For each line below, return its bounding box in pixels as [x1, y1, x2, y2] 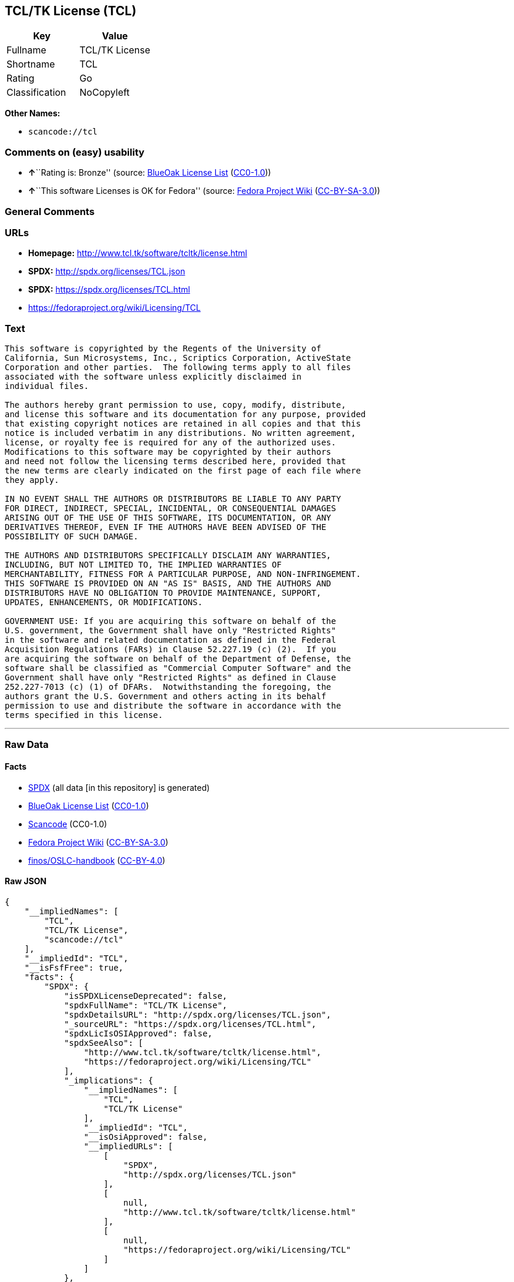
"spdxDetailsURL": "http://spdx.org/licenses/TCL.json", [64, 1009, 332, 1019]
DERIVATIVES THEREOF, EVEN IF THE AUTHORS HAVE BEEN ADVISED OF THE [5, 522, 326, 532]
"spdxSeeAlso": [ [64, 1038, 144, 1048]
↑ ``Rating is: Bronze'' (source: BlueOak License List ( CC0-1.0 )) [28, 167, 271, 178]
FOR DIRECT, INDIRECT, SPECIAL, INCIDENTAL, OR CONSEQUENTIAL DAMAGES [5, 504, 336, 514]
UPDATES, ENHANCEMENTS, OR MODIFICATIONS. [5, 598, 203, 608]
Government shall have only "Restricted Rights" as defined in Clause [5, 673, 336, 683]
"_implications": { [64, 1075, 153, 1085]
